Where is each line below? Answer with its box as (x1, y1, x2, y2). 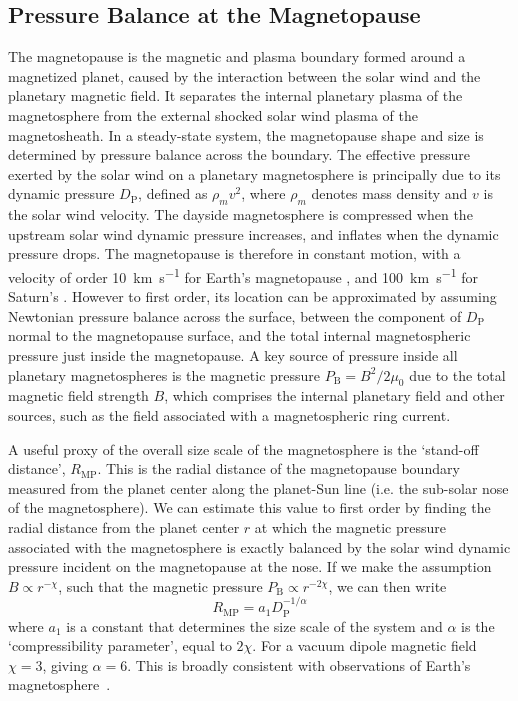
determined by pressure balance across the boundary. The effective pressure (8, 144, 470, 165)
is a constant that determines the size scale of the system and (66, 615, 443, 636)
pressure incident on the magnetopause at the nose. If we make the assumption (8, 556, 492, 577)
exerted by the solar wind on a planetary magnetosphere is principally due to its (8, 163, 501, 184)
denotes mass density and (311, 183, 468, 204)
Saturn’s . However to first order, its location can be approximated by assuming (8, 286, 497, 307)
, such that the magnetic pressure (58, 575, 263, 596)
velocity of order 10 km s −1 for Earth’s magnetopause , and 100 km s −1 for (8, 263, 479, 287)
